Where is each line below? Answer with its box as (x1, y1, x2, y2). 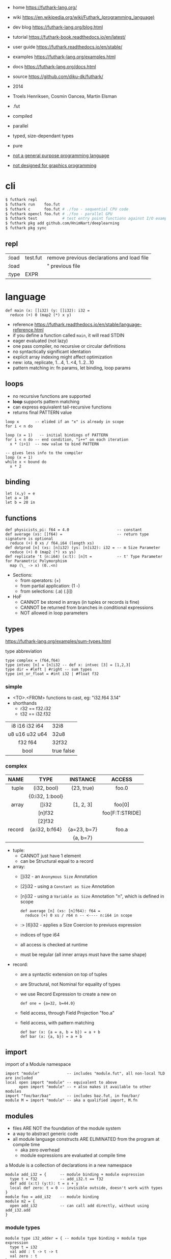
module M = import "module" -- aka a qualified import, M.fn (5, 1098, 138, 1103)
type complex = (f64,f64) (5, 658, 60, 663)
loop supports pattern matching (12, 398, 80, 404)
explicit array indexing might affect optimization (12, 354, 113, 360)
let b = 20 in (5, 500, 36, 505)
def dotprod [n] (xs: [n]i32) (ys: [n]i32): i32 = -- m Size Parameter (5, 545, 160, 550)
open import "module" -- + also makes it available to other (18, 1085, 152, 1090)
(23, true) (71, 784, 95, 791)
